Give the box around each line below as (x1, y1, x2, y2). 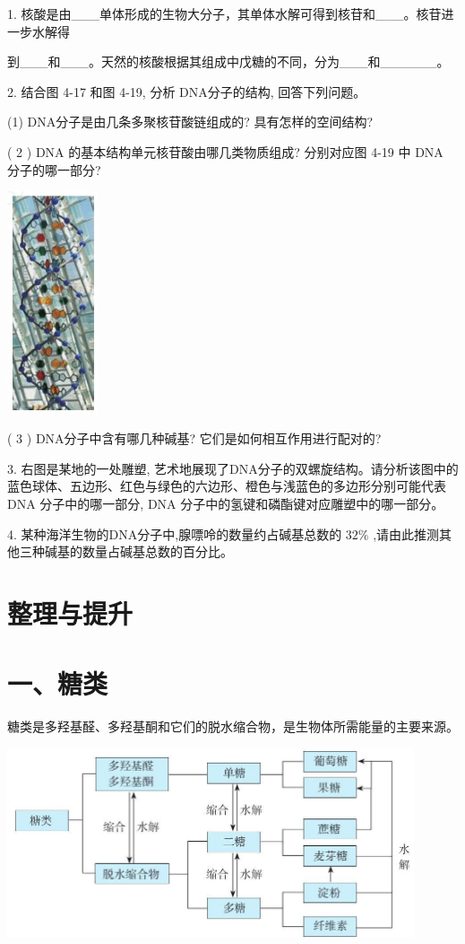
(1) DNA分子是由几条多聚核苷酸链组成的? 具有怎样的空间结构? (7, 112, 374, 131)
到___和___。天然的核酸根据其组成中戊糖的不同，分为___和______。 (7, 52, 450, 71)
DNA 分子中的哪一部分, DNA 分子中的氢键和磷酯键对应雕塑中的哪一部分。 (7, 494, 444, 512)
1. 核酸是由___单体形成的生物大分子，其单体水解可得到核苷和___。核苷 (7, 4, 442, 22)
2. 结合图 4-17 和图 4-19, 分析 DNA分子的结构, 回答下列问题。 (7, 82, 366, 101)
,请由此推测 (373, 524, 440, 543)
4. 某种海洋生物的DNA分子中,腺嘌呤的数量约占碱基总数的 (7, 524, 342, 543)
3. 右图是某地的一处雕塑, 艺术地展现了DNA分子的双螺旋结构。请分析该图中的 (7, 459, 459, 477)
